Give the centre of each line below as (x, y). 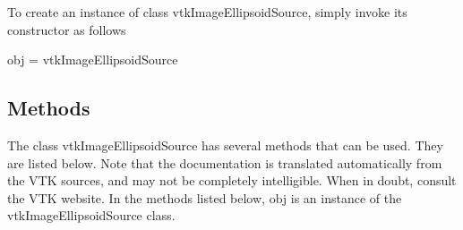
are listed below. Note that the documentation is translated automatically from (225, 162)
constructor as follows (67, 29)
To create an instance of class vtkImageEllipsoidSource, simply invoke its (207, 12)
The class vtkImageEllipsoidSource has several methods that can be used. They (225, 145)
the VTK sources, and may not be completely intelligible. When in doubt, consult (232, 180)
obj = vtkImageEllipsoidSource (93, 60)
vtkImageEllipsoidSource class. (91, 215)
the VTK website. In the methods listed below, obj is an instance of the (205, 197)
